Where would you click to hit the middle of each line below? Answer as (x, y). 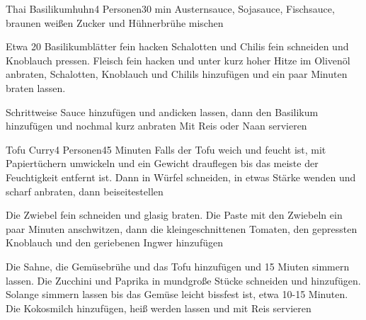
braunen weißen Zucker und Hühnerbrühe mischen (115, 22)
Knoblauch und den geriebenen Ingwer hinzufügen (114, 242)
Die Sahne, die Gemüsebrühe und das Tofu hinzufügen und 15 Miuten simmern (178, 266)
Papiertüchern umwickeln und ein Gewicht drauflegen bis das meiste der (162, 163)
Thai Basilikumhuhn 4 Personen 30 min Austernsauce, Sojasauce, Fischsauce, (170, 8)
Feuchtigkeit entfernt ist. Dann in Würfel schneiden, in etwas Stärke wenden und (181, 177)
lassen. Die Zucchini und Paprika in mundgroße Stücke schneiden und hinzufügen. (183, 280)
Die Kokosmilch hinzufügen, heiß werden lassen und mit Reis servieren (159, 308)
